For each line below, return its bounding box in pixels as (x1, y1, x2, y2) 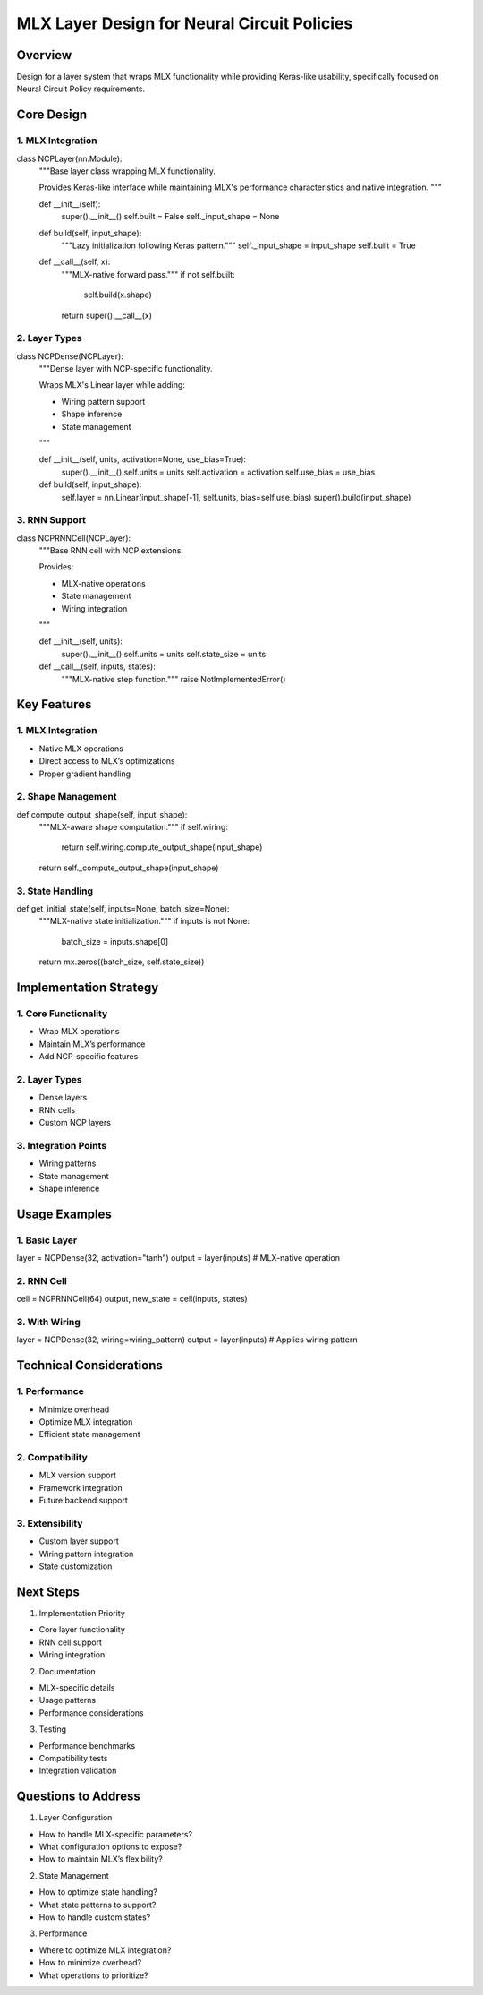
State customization (38, 1561, 113, 1571)
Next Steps (16, 1584, 80, 1599)
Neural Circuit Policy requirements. (16, 83, 146, 94)
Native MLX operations (38, 743, 124, 754)
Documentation (38, 1665, 96, 1676)
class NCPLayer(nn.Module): (16, 153, 123, 164)
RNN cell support (38, 1637, 103, 1648)
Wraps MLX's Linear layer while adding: (38, 380, 185, 390)
